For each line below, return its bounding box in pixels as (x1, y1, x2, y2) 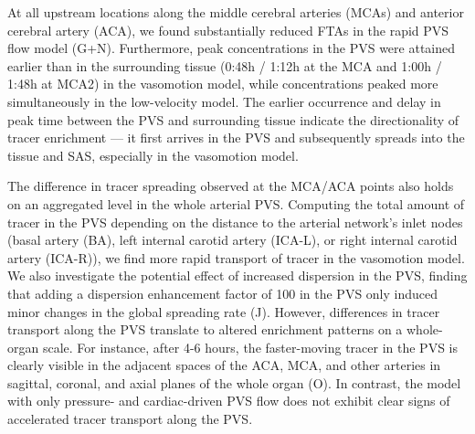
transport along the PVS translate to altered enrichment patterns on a (7, 320, 403, 339)
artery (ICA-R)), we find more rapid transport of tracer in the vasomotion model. (7, 248, 465, 267)
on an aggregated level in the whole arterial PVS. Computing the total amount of (7, 194, 465, 213)
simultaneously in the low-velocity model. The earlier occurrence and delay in (7, 91, 441, 111)
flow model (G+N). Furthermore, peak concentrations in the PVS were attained (7, 38, 455, 58)
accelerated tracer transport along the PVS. (7, 409, 253, 429)
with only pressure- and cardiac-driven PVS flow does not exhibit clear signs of (7, 391, 450, 410)
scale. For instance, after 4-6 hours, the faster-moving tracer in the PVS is (42, 337, 458, 356)
